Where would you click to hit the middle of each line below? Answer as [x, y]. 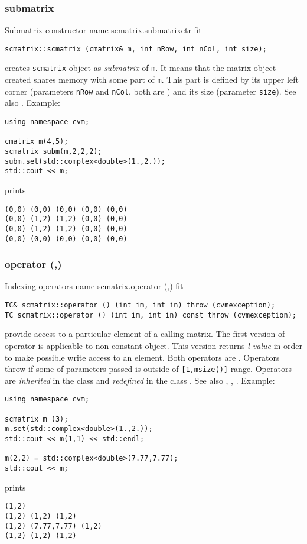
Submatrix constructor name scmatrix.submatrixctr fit [103, 30]
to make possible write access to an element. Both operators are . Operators [142, 357]
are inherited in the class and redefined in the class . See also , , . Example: [140, 380]
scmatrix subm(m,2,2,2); [53, 151]
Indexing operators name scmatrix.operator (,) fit [94, 286]
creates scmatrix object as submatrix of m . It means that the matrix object [141, 68]
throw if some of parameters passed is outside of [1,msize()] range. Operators [148, 369]
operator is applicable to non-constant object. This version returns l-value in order [153, 345]
